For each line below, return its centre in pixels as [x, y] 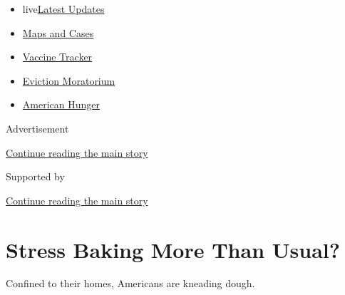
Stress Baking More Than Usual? [173, 249]
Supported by [35, 176]
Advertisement [37, 128]
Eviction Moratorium [69, 80]
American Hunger [61, 104]
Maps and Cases [58, 32]
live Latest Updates [63, 9]
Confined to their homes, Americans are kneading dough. [130, 283]
